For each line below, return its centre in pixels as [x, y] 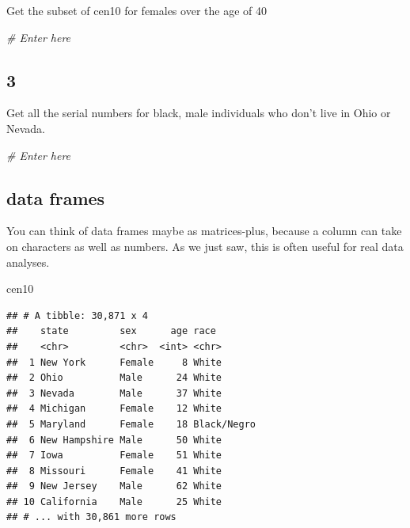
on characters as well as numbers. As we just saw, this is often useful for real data [205, 246]
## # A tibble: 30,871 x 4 [77, 315]
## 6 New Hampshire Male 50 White [114, 440]
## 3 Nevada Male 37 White [114, 393]
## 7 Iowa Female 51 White [114, 456]
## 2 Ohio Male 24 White [114, 378]
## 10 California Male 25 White [114, 501]
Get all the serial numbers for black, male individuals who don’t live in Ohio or [199, 113]
